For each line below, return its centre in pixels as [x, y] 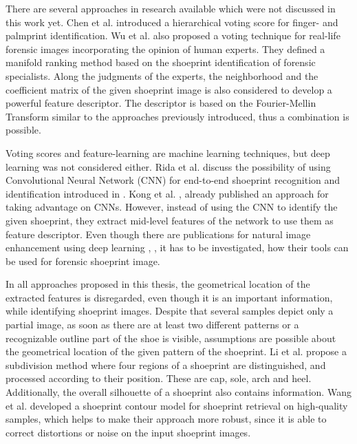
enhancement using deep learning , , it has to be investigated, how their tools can [177, 247]
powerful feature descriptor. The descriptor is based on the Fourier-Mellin [161, 103]
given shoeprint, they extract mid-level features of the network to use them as [170, 220]
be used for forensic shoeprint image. [83, 261]
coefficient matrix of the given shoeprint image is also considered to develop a [169, 89]
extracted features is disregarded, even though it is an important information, [169, 297]
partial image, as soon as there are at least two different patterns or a [152, 325]
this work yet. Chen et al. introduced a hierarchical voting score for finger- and [172, 22]
